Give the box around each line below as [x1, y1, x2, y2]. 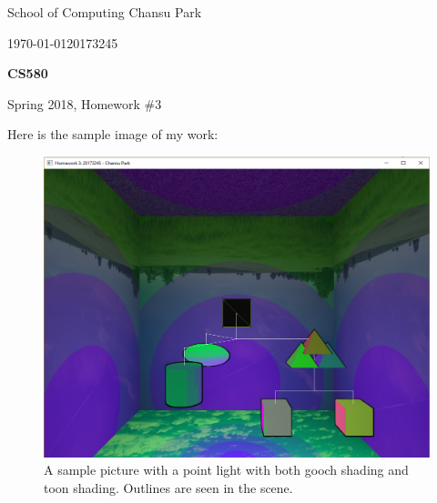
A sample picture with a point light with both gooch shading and [44, 460, 409, 479]
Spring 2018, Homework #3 [7, 94, 162, 113]
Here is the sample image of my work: [7, 125, 218, 144]
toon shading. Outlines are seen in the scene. [44, 478, 293, 497]
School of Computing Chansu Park [7, 3, 202, 21]
